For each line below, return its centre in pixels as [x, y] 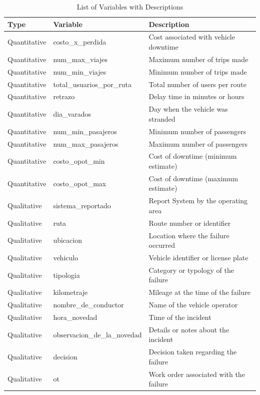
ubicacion [67, 240]
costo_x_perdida [80, 42]
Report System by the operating [198, 201]
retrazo [64, 96]
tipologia [66, 275]
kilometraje [70, 292]
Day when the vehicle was [188, 109]
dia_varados [72, 114]
